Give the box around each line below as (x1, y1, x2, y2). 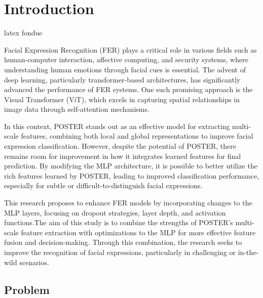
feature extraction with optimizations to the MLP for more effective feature (21, 227, 256, 237)
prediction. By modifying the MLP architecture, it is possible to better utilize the (4, 160, 257, 171)
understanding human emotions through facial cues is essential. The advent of (4, 64, 246, 74)
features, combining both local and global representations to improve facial (21, 131, 253, 141)
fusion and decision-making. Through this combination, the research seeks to (4, 237, 242, 247)
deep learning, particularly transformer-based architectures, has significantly (4, 74, 241, 84)
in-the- (238, 247, 259, 257)
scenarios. (19, 257, 49, 267)
